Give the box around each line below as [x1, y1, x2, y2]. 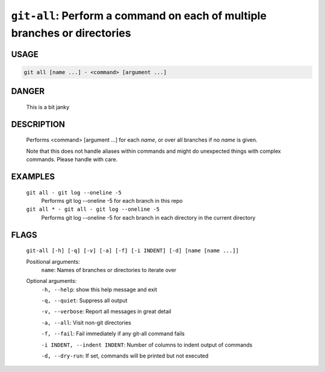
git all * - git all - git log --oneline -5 [26, 206, 160, 213]
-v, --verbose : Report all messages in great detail [41, 308, 172, 315]
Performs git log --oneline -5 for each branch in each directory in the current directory [41, 214, 256, 221]
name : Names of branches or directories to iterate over [41, 266, 177, 273]
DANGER [11, 86, 45, 96]
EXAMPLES [11, 172, 55, 182]
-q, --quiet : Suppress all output [41, 297, 128, 304]
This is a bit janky [26, 103, 70, 111]
